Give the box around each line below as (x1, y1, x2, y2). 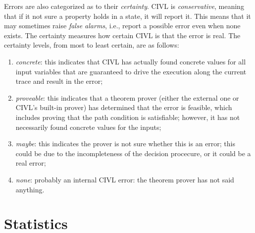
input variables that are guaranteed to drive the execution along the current (15, 66, 247, 76)
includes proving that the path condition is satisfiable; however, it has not (15, 112, 240, 122)
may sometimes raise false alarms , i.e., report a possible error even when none (4, 20, 241, 31)
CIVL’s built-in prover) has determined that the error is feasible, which (15, 102, 232, 113)
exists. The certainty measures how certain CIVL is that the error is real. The (4, 30, 241, 40)
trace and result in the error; (15, 76, 103, 86)
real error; (15, 158, 46, 168)
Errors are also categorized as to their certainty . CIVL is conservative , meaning (4, 1, 244, 11)
